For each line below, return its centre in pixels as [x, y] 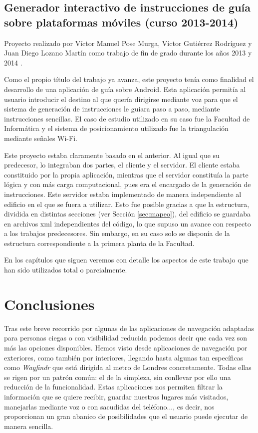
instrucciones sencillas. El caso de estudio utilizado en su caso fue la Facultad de [127, 118]
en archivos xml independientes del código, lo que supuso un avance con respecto [128, 223]
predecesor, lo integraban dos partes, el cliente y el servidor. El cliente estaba [122, 165]
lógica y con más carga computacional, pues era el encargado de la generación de [128, 184]
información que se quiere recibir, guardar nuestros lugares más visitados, [116, 396]
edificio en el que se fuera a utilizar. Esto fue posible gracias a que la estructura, [127, 204]
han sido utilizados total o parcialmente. [66, 270]
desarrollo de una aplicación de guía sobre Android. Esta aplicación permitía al [125, 89]
